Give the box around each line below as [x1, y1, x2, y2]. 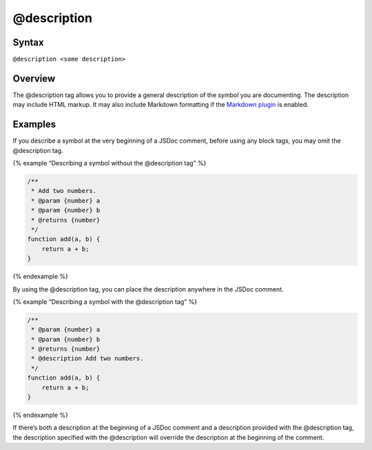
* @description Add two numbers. [31, 355, 144, 362]
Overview [12, 72, 56, 84]
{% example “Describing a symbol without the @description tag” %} [12, 159, 207, 167]
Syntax [12, 37, 44, 48]
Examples [12, 119, 56, 130]
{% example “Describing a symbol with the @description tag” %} [12, 297, 198, 306]
